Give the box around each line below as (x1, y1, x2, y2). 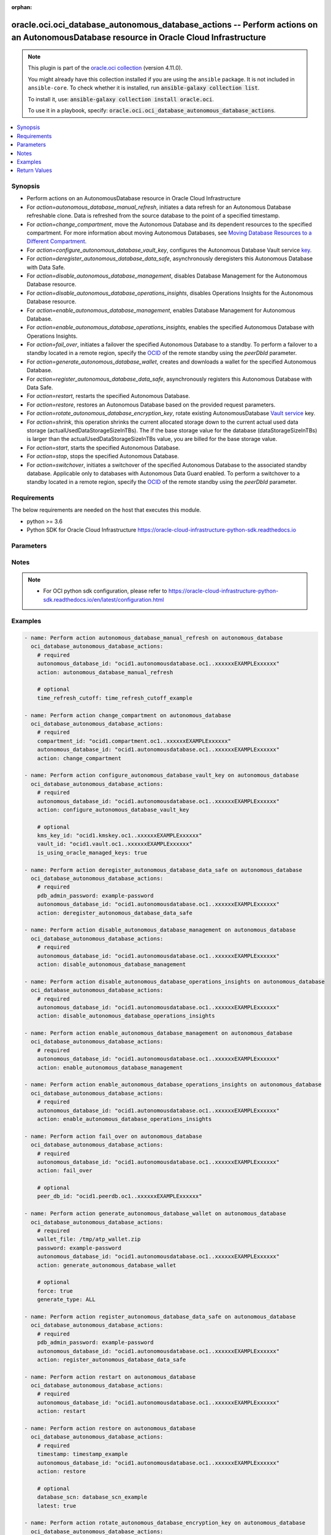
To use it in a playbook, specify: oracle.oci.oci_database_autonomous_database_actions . (28, 106, 276, 114)
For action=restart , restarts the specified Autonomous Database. (26, 392, 190, 400)
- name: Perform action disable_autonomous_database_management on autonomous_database (24, 927, 296, 933)
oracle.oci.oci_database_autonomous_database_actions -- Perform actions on (11, 19, 318, 30)
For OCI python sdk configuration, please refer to (43, 587, 167, 595)
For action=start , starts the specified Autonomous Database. (26, 444, 180, 451)
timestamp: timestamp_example (37, 1451, 128, 1458)
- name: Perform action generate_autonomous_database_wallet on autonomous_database (24, 1210, 286, 1217)
